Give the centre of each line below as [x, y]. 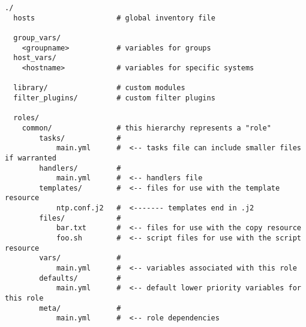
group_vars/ [37, 38]
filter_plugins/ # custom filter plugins [114, 98]
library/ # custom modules [99, 88]
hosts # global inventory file [114, 18]
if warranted [31, 158]
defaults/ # [80, 278]
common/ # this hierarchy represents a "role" [146, 128]
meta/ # [80, 308]
